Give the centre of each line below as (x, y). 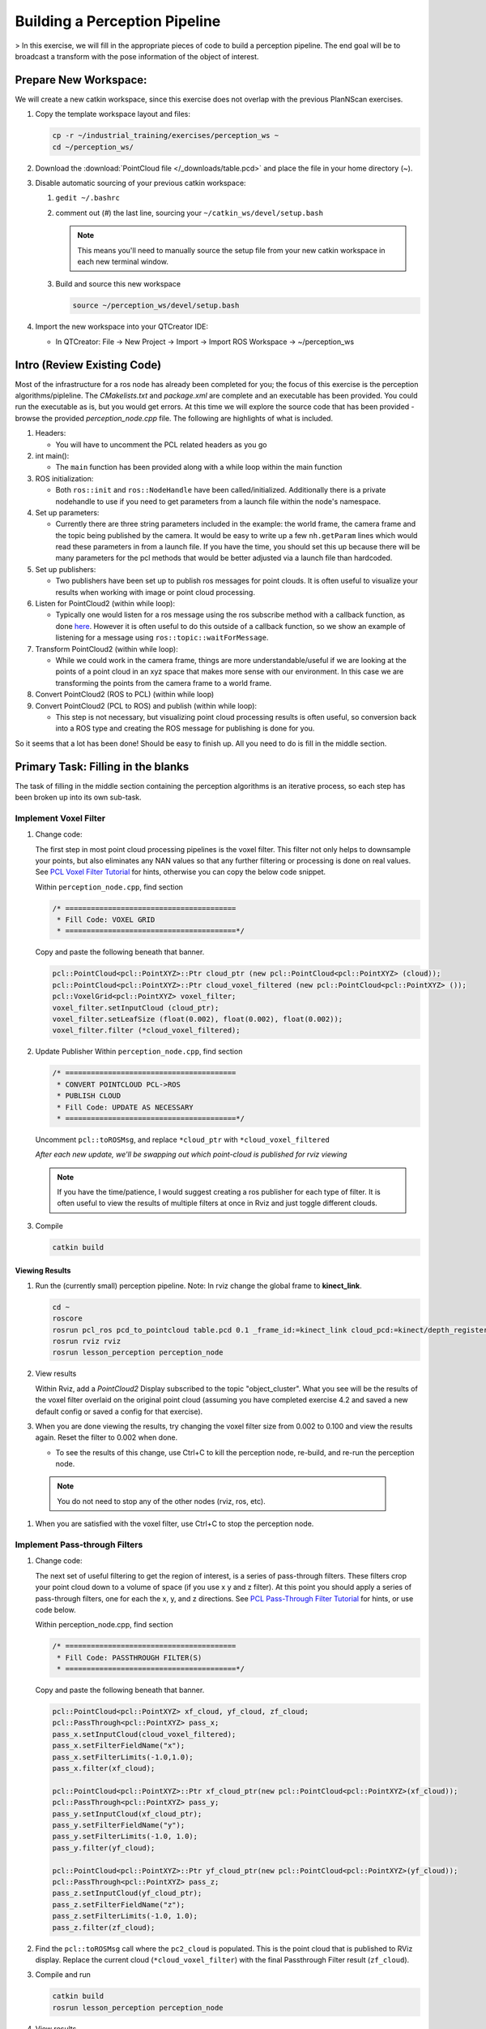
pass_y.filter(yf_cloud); (104, 1848)
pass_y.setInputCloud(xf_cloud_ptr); (127, 1814)
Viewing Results (43, 1271)
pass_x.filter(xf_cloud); (104, 1768)
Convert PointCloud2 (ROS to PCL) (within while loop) (125, 695)
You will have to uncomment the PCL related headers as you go (161, 444)
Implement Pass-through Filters (79, 1544)
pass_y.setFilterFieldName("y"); (119, 1825)
